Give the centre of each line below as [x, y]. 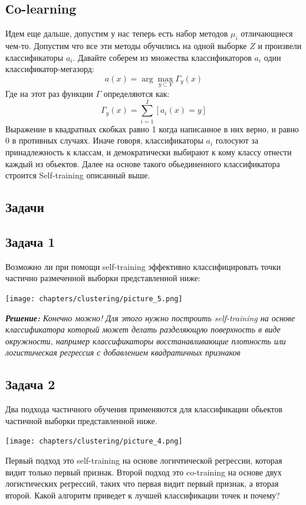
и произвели [280, 45]
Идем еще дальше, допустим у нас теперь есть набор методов [117, 33]
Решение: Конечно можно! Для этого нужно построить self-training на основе [150, 317]
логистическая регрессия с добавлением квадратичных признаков [123, 352]
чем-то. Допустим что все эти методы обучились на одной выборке [126, 45]
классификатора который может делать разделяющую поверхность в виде [143, 329]
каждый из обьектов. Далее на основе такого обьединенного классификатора [143, 163]
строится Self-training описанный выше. [78, 175]
